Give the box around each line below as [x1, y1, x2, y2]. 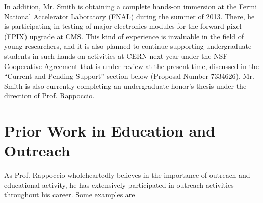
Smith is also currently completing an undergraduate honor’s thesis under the [4, 80, 247, 91]
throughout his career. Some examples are [4, 189, 135, 200]
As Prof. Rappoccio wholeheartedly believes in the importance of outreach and [4, 170, 250, 180]
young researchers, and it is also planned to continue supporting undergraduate [4, 41, 252, 51]
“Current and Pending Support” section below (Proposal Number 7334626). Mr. [4, 71, 254, 81]
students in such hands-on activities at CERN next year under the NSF [4, 50, 228, 61]
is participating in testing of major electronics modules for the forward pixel [4, 21, 242, 31]
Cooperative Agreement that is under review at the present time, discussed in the [4, 60, 259, 71]
